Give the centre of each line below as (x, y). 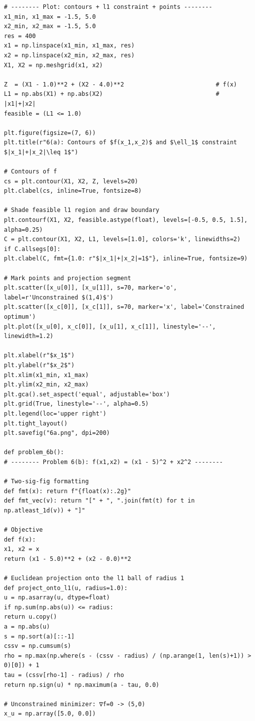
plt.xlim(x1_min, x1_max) (46, 375)
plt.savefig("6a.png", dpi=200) (57, 433)
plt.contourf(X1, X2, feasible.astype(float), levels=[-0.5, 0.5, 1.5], (126, 220)
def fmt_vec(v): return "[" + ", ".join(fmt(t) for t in (99, 501)
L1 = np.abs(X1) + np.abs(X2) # (112, 94)
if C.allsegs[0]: (32, 249)
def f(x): (20, 539)
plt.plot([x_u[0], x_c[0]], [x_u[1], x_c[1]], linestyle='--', (110, 326)
